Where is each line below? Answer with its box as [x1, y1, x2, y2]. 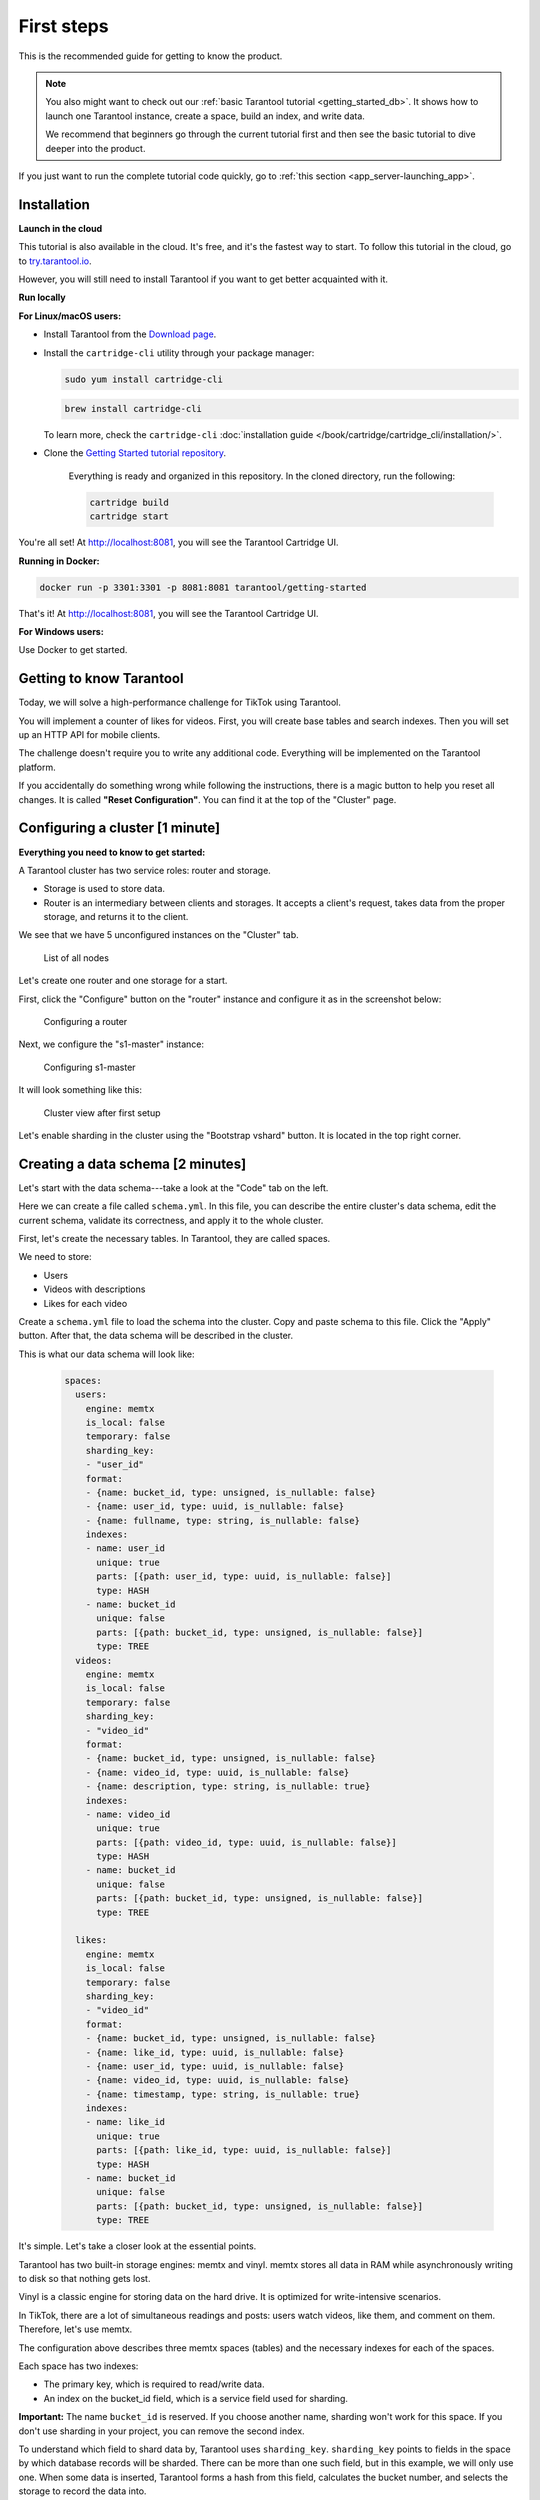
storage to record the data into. [18, 2485, 147, 2497]
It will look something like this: [18, 1084, 143, 1096]
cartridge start [89, 511, 170, 522]
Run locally [18, 291, 66, 304]
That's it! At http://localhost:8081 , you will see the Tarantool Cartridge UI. [18, 607, 319, 619]
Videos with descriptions [43, 1283, 146, 1295]
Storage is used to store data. [43, 883, 165, 895]
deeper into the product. [45, 142, 146, 154]
